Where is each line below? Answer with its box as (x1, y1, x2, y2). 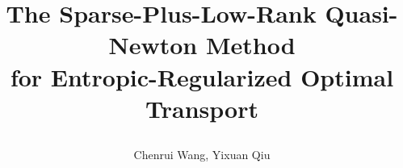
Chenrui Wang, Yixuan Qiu (133, 145, 271, 162)
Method (205, 28, 296, 61)
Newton (108, 28, 198, 61)
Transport (145, 91, 258, 124)
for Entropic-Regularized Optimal (10, 60, 394, 93)
